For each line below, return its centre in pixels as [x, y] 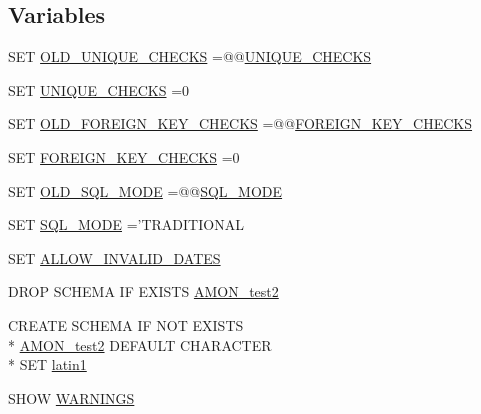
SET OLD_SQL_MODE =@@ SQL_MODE [145, 190]
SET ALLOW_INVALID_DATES [114, 257]
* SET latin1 [47, 364]
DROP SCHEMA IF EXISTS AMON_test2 [143, 291]
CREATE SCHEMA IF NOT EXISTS [126, 324]
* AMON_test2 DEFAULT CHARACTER [140, 344]
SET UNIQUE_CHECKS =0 [99, 89]
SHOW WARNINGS [71, 397]
